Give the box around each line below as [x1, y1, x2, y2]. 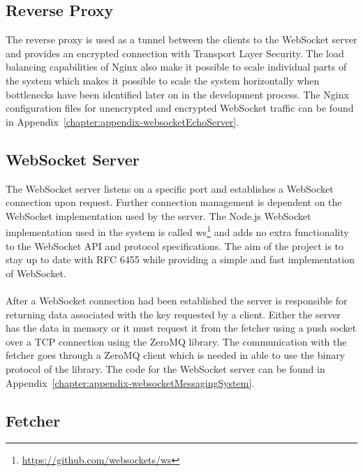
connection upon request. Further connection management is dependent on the [6, 195, 342, 209]
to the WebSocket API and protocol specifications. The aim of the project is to [6, 238, 343, 253]
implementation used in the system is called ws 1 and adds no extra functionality [6, 223, 349, 239]
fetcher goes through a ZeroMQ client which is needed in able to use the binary [6, 348, 346, 362]
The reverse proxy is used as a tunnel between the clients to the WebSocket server [6, 32, 357, 47]
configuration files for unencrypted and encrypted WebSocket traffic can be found [6, 101, 354, 115]
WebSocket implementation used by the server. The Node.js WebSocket [6, 208, 311, 223]
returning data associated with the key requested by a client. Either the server [6, 307, 341, 321]
